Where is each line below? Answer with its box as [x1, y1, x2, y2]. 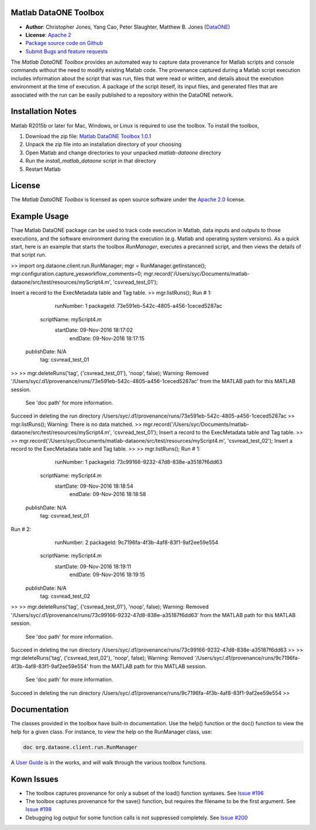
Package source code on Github [25, 40, 104, 47]
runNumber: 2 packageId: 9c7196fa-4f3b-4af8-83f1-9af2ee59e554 [54, 539, 219, 546]
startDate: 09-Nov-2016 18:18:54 [54, 483, 134, 490]
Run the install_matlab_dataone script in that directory [25, 157, 156, 164]
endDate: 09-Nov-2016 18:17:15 [69, 335, 145, 342]
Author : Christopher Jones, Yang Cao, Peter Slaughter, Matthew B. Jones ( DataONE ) [25, 23, 231, 30]
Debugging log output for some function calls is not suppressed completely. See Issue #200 [25, 814, 248, 821]
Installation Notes [11, 106, 77, 116]
